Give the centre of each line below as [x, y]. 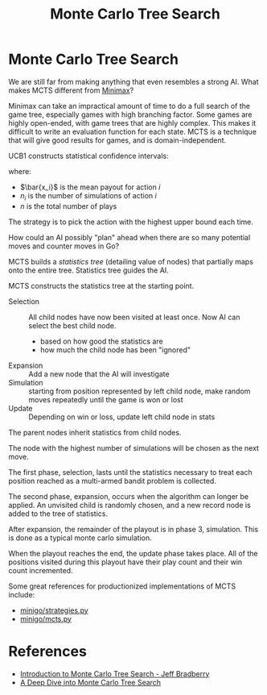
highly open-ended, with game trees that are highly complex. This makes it [132, 123]
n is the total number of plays [68, 206]
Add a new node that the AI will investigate [99, 374]
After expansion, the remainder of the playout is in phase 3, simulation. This [133, 529]
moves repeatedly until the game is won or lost [106, 399]
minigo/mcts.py [46, 618]
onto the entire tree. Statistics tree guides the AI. [88, 270]
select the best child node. [72, 325]
